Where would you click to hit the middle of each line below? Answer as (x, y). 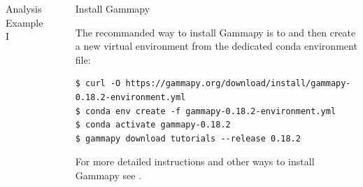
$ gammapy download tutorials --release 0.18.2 (188, 138)
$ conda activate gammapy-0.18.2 (153, 125)
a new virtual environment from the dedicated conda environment (216, 46)
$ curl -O (98, 84)
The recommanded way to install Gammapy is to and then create (215, 32)
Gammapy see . (108, 175)
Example (24, 22)
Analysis (24, 8)
